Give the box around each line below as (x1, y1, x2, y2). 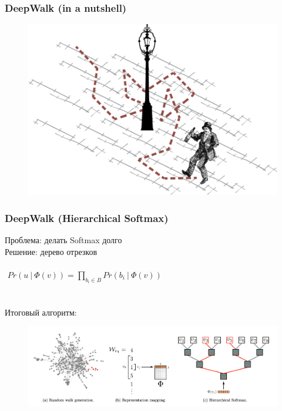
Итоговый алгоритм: (5, 306, 77, 318)
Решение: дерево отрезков (5, 245, 98, 257)
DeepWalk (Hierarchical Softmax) (5, 210, 169, 225)
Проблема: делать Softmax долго (5, 234, 122, 246)
